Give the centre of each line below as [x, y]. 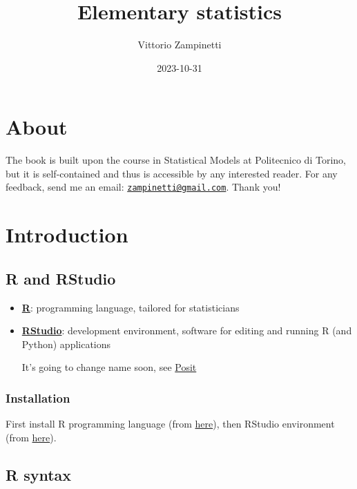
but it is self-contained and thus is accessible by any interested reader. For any [172, 173]
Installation [38, 397]
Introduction [67, 234]
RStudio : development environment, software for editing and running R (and [187, 330]
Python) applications [66, 344]
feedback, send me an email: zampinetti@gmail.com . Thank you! [143, 187]
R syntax [39, 474]
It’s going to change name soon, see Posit [109, 367]
